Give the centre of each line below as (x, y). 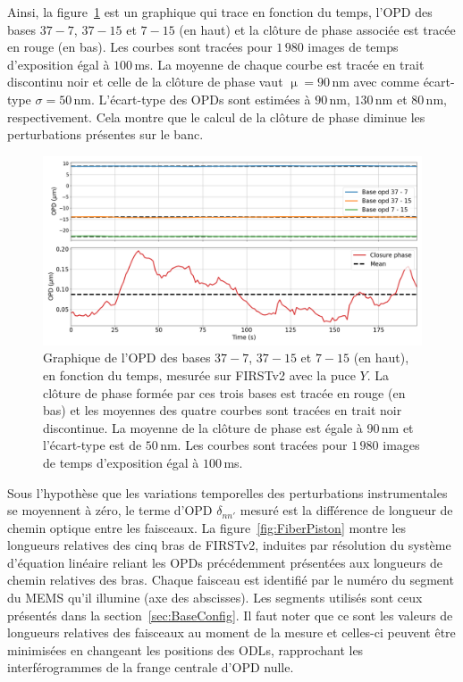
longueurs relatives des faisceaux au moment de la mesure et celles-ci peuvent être (231, 632)
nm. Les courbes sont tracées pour (254, 445)
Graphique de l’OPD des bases (127, 358)
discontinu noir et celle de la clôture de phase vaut (145, 82)
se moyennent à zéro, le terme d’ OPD (110, 510)
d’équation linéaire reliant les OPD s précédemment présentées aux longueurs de (225, 562)
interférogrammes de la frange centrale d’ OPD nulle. (151, 667)
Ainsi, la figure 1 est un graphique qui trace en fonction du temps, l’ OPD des (220, 12)
